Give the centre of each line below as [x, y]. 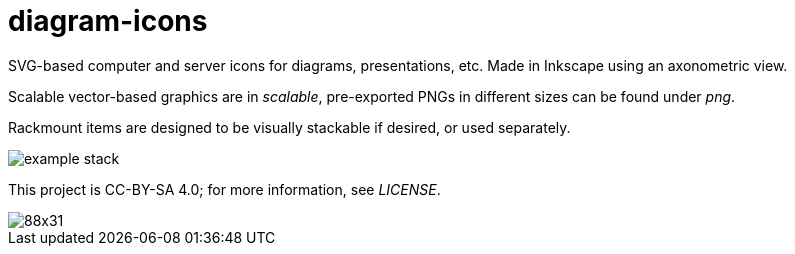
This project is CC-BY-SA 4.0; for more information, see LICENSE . [224, 189]
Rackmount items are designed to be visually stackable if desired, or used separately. [289, 127]
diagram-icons [108, 21]
